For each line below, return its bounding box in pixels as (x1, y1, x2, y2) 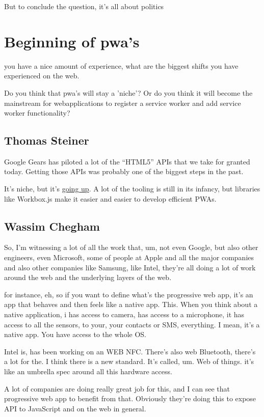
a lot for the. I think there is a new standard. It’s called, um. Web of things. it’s (4, 356, 254, 367)
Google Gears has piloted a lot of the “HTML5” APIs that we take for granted (4, 156, 250, 166)
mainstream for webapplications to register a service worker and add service (4, 97, 241, 108)
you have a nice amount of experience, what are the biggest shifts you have (4, 60, 239, 71)
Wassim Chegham (4, 218, 100, 234)
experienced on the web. (4, 70, 80, 81)
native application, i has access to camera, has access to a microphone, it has (4, 309, 245, 320)
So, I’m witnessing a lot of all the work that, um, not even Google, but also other (4, 242, 258, 253)
